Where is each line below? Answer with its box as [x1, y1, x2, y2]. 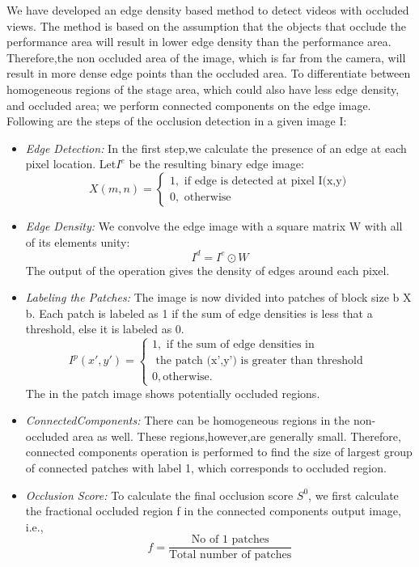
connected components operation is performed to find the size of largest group [25, 443, 413, 460]
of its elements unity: [25, 233, 130, 250]
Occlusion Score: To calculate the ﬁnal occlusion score [25, 486, 294, 503]
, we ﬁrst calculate [308, 486, 399, 503]
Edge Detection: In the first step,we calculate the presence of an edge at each [25, 139, 407, 156]
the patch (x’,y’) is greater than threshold [155, 355, 363, 367]
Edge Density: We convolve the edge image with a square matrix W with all [25, 217, 403, 234]
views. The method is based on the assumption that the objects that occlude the [6, 17, 406, 34]
